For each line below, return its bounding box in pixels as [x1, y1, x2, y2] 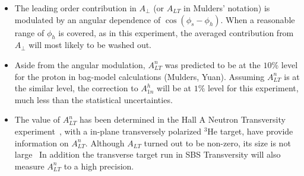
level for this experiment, [208, 82, 299, 94]
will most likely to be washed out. [28, 39, 152, 51]
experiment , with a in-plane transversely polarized [14, 124, 201, 137]
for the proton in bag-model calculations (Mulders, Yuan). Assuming [14, 70, 265, 82]
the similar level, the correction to [14, 82, 138, 94]
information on [14, 136, 69, 149]
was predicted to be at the [164, 58, 261, 71]
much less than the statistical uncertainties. [14, 93, 173, 105]
